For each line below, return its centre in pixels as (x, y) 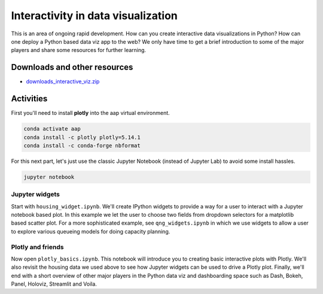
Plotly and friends (37, 247)
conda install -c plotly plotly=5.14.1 (82, 137)
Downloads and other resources (72, 67)
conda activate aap (52, 129)
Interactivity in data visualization (94, 16)
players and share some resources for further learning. (79, 50)
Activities (29, 99)
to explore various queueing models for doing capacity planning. (91, 231)
